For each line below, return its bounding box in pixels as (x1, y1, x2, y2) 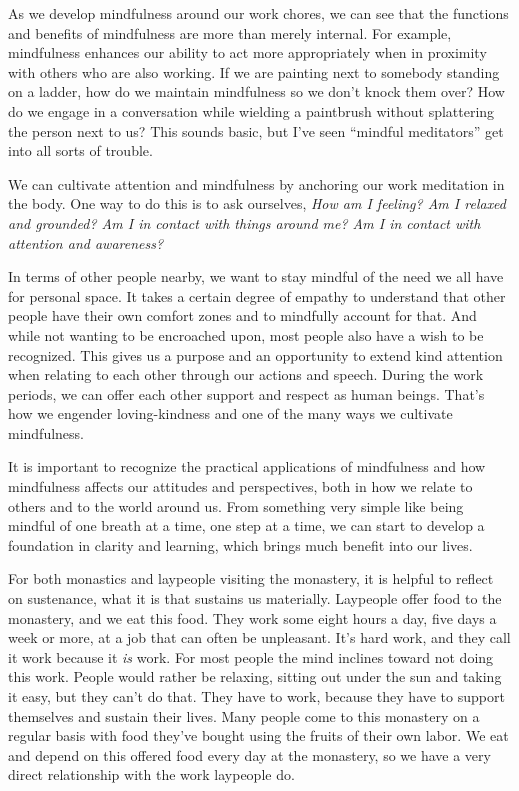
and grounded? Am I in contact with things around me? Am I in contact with (8, 212, 481, 233)
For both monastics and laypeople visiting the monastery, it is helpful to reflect (8, 568, 494, 589)
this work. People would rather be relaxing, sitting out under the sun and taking (8, 666, 502, 687)
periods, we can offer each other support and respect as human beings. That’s (8, 383, 485, 404)
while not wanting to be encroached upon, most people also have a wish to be (8, 324, 484, 345)
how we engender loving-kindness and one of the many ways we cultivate (8, 403, 453, 424)
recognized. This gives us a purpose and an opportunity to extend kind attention (8, 344, 503, 365)
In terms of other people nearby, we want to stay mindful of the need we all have (8, 266, 504, 287)
